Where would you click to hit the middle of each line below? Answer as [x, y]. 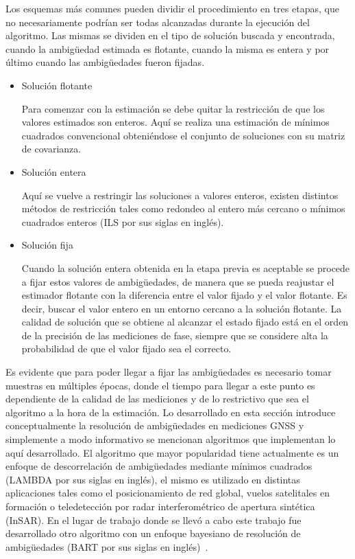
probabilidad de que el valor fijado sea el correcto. [126, 349]
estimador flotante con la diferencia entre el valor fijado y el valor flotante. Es [184, 295]
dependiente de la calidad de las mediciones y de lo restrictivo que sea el [157, 399]
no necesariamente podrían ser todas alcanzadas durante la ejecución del [158, 22]
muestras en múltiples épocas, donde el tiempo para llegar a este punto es [160, 385]
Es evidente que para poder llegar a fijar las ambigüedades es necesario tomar [169, 372]
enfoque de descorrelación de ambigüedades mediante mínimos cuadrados [159, 466]
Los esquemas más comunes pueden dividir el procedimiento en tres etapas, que [172, 8]
